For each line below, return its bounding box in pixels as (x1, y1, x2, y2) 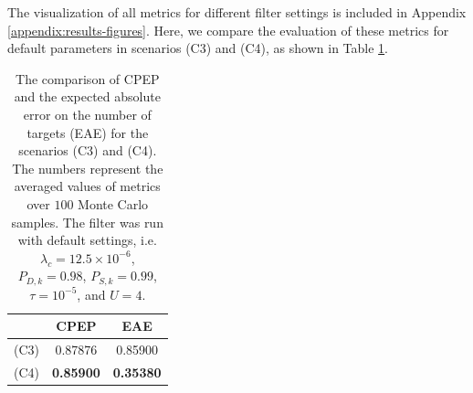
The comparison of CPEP (16, 69, 160, 88)
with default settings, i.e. (17, 230, 157, 250)
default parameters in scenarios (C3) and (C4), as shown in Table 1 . (7, 38, 389, 58)
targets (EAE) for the (26, 122, 149, 142)
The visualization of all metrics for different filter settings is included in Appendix (7, 3, 467, 21)
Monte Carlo (78, 194, 149, 213)
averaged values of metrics (14, 176, 161, 196)
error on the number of (23, 104, 152, 123)
